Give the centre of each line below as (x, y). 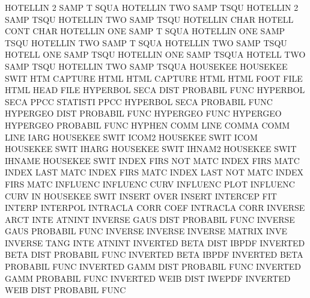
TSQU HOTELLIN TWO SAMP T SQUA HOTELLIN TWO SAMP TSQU (146, 42)
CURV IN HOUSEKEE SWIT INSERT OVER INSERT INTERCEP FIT (141, 196)
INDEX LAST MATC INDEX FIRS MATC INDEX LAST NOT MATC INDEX (154, 172)
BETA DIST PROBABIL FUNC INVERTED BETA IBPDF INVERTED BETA (154, 254)
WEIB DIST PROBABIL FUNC (65, 290)
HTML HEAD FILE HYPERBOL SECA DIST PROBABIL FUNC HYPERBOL (155, 90)
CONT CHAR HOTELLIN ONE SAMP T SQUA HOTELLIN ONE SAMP (145, 31)
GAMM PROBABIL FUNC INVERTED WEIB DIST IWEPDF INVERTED (148, 278)
